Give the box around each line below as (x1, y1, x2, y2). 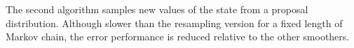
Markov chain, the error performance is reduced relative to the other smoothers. (6, 29, 350, 44)
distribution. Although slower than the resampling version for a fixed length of (6, 15, 343, 30)
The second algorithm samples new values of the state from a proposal (6, 2, 308, 16)
